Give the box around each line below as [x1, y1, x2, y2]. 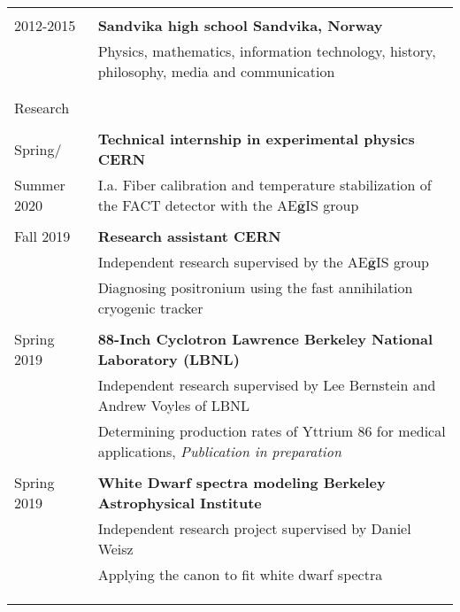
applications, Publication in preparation [97, 441, 341, 461]
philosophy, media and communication [97, 61, 335, 81]
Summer [14, 174, 65, 195]
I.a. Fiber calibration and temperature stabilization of [97, 174, 432, 195]
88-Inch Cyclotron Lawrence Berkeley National [97, 329, 433, 349]
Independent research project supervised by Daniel [97, 518, 411, 538]
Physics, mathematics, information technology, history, [97, 41, 436, 61]
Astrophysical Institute [97, 492, 262, 513]
